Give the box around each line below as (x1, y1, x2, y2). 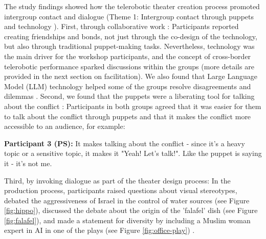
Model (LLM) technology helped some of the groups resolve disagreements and (4, 81, 251, 91)
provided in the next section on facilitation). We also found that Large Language (4, 71, 257, 82)
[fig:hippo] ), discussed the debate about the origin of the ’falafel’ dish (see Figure (4, 205, 258, 216)
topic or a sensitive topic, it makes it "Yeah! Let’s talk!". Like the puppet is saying (4, 148, 262, 158)
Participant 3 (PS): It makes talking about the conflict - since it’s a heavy (4, 138, 245, 148)
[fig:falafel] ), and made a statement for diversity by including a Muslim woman (4, 215, 251, 225)
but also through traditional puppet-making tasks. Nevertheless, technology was (4, 41, 255, 51)
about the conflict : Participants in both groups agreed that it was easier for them (4, 100, 261, 111)
